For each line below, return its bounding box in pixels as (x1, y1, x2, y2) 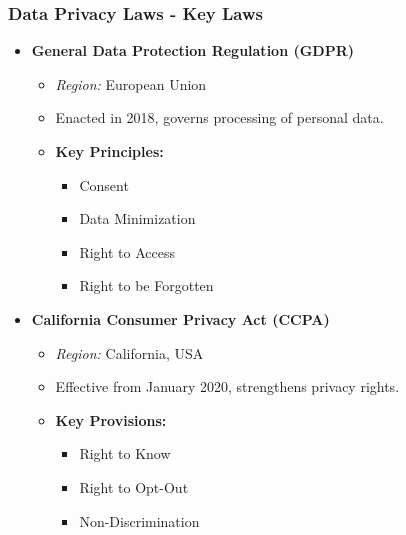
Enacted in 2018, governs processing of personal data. (55, 107, 384, 128)
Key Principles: (55, 141, 164, 161)
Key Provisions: (55, 409, 167, 430)
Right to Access (79, 241, 175, 262)
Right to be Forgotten (79, 275, 214, 296)
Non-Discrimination (79, 510, 200, 531)
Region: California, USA (55, 342, 204, 363)
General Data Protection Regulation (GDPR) (31, 40, 355, 61)
